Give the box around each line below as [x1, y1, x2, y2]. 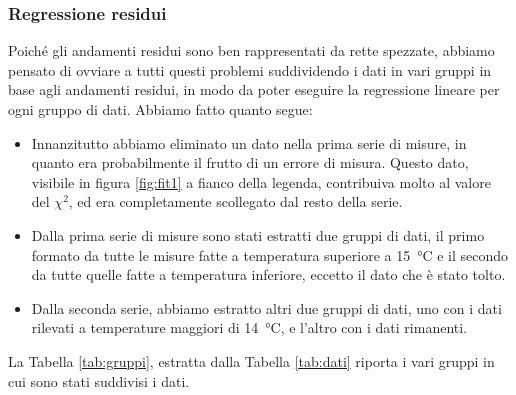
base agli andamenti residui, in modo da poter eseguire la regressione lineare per [8, 79, 500, 100]
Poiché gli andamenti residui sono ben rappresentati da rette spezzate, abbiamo [8, 40, 495, 61]
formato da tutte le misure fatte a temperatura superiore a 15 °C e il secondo [31, 244, 509, 265]
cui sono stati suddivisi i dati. [8, 370, 190, 391]
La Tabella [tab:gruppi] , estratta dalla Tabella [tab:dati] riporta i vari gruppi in [8, 350, 495, 371]
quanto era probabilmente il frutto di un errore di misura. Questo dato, [31, 152, 469, 173]
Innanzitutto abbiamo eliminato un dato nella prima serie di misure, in [31, 132, 467, 153]
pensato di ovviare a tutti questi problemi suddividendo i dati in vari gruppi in [8, 59, 492, 80]
